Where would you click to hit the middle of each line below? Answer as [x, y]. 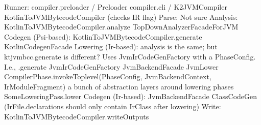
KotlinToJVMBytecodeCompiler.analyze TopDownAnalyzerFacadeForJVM [121, 27]
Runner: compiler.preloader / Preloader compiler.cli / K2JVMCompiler [116, 7]
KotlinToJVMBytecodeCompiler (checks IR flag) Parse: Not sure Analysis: [121, 17]
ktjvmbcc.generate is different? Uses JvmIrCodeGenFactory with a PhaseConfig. [130, 56]
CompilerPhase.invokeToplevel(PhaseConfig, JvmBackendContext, [108, 76]
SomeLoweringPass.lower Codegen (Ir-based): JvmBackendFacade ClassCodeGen [131, 96]
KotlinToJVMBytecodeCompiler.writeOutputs [77, 116]
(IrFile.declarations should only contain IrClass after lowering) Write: [113, 106]
